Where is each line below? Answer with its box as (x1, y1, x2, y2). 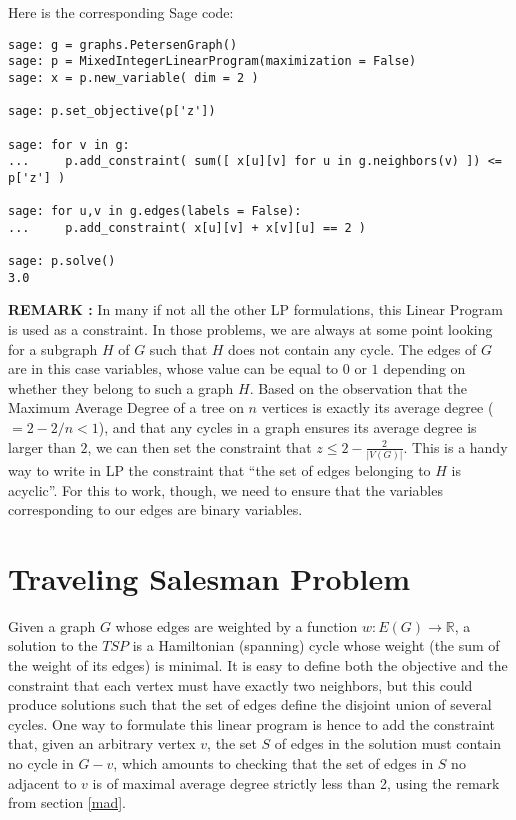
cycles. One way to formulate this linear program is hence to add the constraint (8, 713, 495, 734)
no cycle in (8, 752, 74, 773)
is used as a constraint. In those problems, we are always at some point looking (8, 319, 493, 340)
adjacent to (8, 772, 77, 793)
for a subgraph (8, 338, 98, 359)
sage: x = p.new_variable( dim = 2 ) (8, 70, 259, 85)
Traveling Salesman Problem (8, 557, 410, 598)
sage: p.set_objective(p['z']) (8, 104, 216, 119)
